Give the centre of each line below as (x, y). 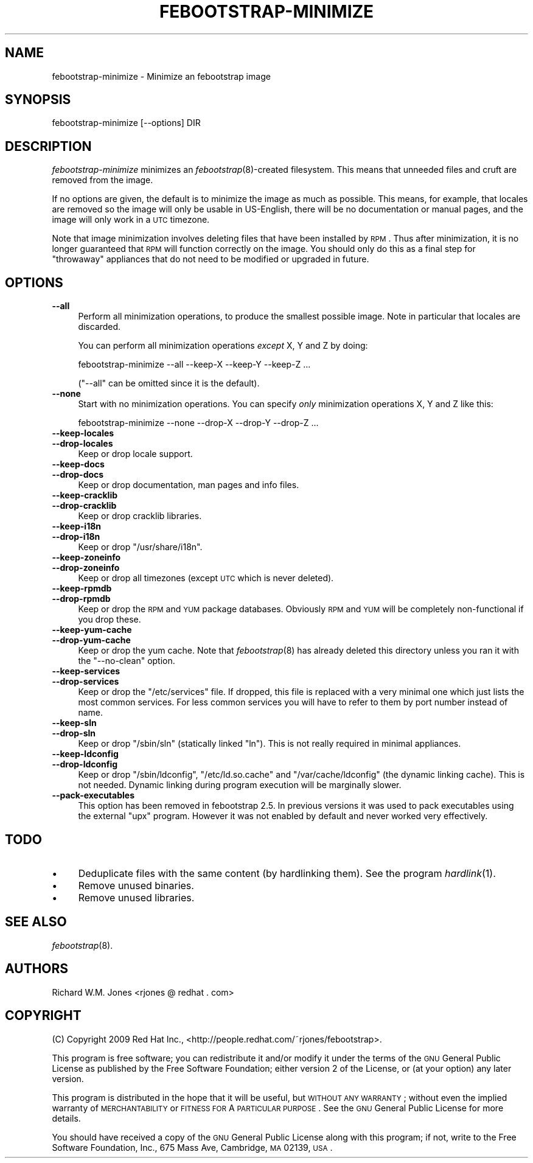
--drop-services (85, 682)
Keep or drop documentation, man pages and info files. (189, 485)
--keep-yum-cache (92, 630)
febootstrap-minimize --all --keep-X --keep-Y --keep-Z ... (194, 365)
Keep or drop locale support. (135, 454)
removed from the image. (103, 180)
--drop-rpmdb (81, 599)
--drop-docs (78, 475)
